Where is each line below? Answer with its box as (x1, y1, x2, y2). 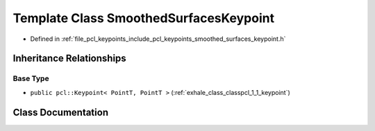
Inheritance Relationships (12, 53, 126, 64)
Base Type (12, 73, 49, 83)
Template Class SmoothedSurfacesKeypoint (12, 10, 274, 26)
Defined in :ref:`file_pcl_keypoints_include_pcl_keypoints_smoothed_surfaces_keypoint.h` (30, 35, 286, 43)
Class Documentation (12, 106, 109, 118)
